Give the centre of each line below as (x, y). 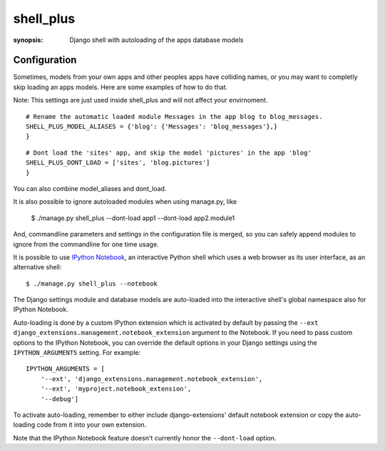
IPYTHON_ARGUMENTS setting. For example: (77, 353)
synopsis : (28, 40)
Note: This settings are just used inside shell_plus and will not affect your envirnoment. (140, 100)
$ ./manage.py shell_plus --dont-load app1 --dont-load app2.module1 (133, 218)
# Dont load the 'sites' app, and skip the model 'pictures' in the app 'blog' (169, 152)
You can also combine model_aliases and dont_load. (90, 188)
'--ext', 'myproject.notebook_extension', (116, 389)
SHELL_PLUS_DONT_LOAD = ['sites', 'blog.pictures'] (118, 163)
